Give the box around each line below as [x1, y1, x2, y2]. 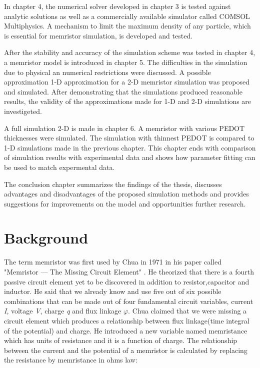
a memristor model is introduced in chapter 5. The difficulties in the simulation [4, 56, 247, 67]
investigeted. [4, 105, 42, 116]
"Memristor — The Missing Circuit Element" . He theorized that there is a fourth [4, 266, 254, 276]
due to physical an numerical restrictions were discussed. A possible [4, 66, 211, 77]
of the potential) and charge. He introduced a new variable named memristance [4, 325, 247, 335]
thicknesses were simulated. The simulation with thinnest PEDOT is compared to [4, 132, 254, 143]
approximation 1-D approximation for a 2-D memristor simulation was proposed [4, 76, 249, 87]
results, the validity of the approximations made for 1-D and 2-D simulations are [4, 96, 251, 106]
